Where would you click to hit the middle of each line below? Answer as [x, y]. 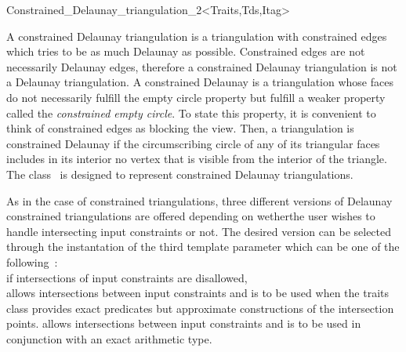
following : [32, 261]
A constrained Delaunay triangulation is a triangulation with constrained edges [197, 36]
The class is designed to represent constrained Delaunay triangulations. [180, 174]
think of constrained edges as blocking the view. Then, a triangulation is [180, 128]
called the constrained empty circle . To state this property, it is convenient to [191, 112]
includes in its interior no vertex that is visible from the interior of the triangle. [197, 159]
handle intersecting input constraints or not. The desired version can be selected [199, 231]
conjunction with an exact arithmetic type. [109, 338]
